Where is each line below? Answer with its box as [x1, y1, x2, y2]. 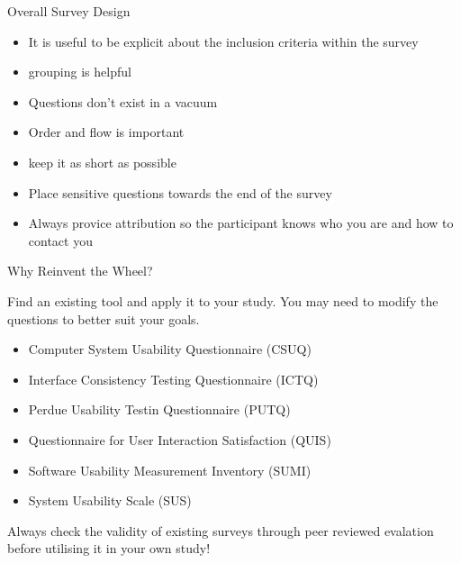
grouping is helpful [28, 62, 131, 81]
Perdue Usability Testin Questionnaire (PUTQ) [28, 400, 291, 419]
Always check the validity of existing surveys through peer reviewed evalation [7, 521, 434, 540]
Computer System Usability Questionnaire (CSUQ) [28, 340, 312, 359]
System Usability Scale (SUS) [28, 491, 192, 510]
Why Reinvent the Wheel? [7, 261, 153, 280]
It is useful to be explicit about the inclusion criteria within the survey [28, 32, 419, 50]
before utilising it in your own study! [7, 539, 211, 558]
